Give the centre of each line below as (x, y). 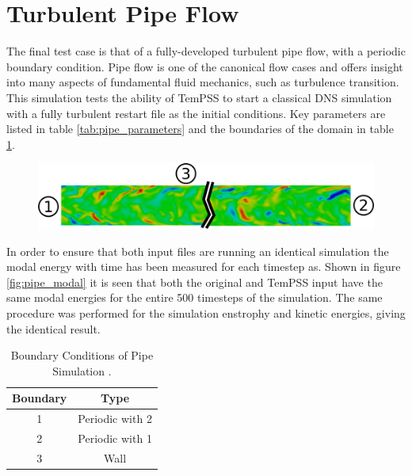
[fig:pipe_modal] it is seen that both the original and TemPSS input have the (195, 282)
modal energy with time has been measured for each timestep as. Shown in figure (204, 267)
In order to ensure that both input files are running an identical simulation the (198, 251)
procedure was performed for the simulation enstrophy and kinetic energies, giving (206, 313)
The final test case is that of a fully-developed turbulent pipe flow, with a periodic (206, 51)
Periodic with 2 (115, 419)
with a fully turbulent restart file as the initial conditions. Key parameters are (196, 113)
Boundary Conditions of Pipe (82, 355)
